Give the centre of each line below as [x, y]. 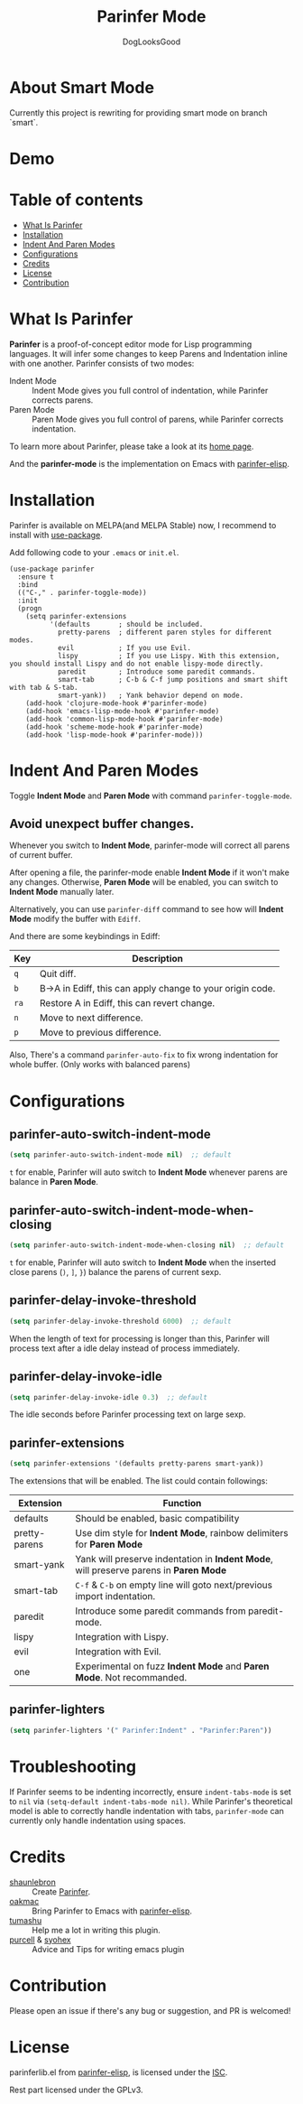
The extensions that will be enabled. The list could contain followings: [138, 1481]
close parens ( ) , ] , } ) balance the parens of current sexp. [115, 1272]
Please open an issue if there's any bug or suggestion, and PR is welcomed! [150, 2010]
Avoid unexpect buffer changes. [102, 824]
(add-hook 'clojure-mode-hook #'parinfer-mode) [116, 703]
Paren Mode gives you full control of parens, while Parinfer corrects [158, 419]
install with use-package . [56, 535]
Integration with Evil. [118, 1652]
